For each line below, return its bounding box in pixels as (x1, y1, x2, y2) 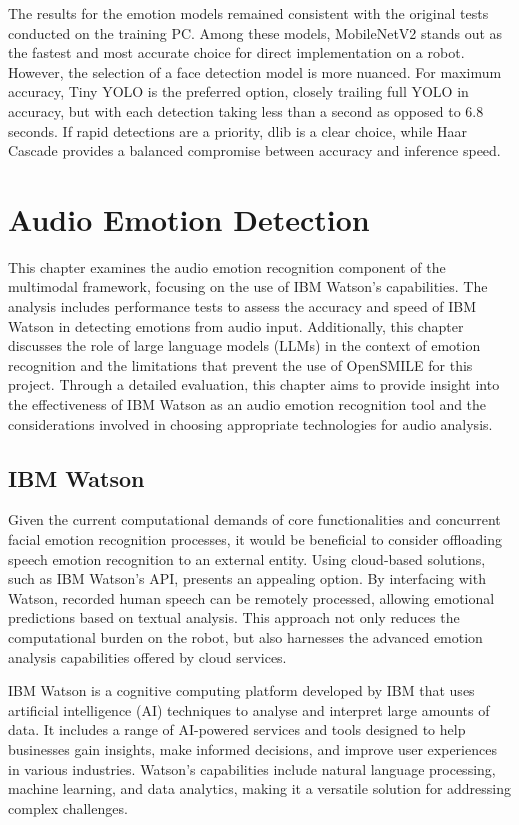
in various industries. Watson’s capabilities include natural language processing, (8, 758, 496, 779)
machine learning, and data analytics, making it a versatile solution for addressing (8, 778, 512, 799)
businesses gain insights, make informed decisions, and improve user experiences (8, 738, 497, 759)
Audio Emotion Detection (8, 198, 370, 239)
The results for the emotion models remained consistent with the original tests (8, 3, 489, 23)
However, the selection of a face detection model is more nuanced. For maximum (8, 61, 502, 82)
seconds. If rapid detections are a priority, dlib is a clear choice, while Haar (8, 120, 468, 141)
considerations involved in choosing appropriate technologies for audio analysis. (8, 413, 493, 434)
